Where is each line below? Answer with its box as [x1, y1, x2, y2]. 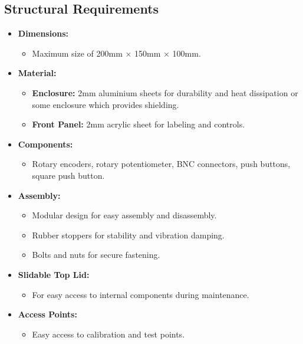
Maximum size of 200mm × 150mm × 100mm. [32, 47, 201, 59]
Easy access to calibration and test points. [32, 327, 185, 340]
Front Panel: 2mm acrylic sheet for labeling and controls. [32, 118, 245, 130]
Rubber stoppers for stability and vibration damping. [32, 228, 225, 241]
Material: [18, 67, 57, 79]
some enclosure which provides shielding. [32, 98, 179, 110]
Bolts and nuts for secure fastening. [32, 248, 160, 261]
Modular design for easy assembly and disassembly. [32, 209, 217, 221]
